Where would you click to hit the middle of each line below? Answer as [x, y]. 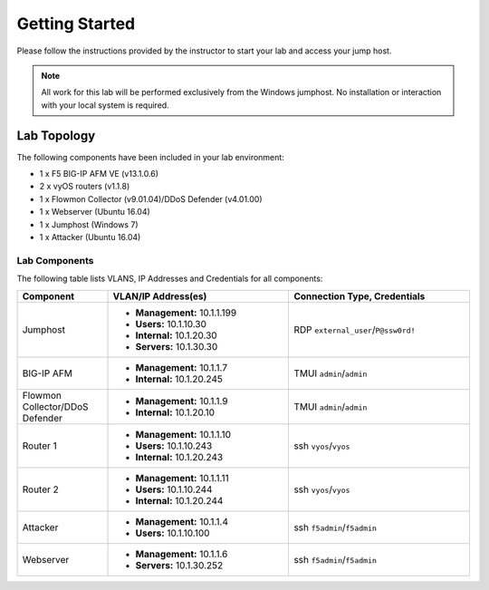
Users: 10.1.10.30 [171, 324]
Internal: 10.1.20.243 [179, 457]
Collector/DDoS [56, 406]
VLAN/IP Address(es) [160, 296]
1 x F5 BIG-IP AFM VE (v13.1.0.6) [99, 174]
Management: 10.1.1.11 [182, 478]
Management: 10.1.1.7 [182, 367]
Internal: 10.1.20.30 [176, 335]
